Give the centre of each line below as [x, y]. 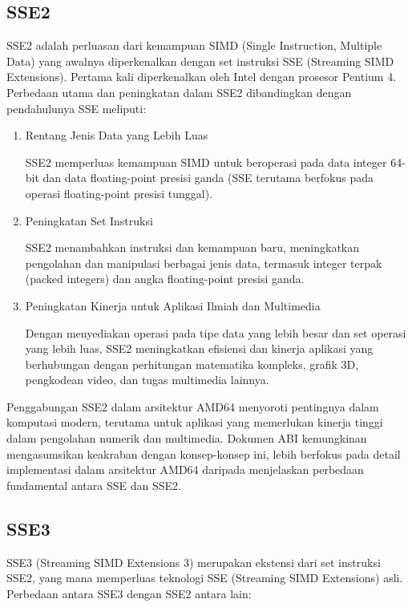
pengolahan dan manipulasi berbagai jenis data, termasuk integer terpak [204, 263]
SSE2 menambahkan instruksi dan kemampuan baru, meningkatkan [192, 247]
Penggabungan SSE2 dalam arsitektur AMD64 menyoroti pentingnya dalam [193, 406]
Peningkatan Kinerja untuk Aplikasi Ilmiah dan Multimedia [173, 305]
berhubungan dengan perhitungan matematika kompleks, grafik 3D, [192, 364]
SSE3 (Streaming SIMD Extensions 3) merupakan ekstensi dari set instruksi [194, 562]
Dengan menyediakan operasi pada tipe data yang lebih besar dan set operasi [216, 332]
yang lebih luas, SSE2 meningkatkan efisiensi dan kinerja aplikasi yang [199, 348]
